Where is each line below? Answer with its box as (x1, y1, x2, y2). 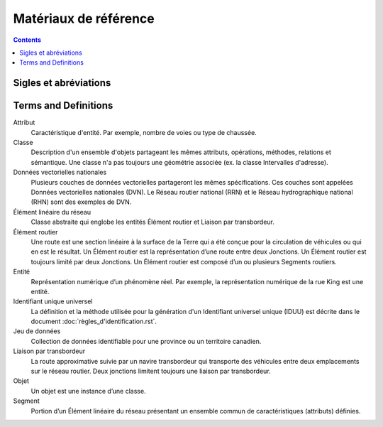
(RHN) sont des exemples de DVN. (30, 198, 132, 206)
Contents (13, 36, 42, 44)
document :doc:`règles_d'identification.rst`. (30, 317, 157, 326)
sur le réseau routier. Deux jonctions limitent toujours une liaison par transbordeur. (30, 367, 271, 376)
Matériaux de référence (13, 11, 155, 26)
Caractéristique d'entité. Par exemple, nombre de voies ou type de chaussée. (30, 128, 257, 136)
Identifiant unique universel (13, 297, 93, 306)
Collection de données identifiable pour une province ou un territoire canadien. (30, 337, 262, 345)
